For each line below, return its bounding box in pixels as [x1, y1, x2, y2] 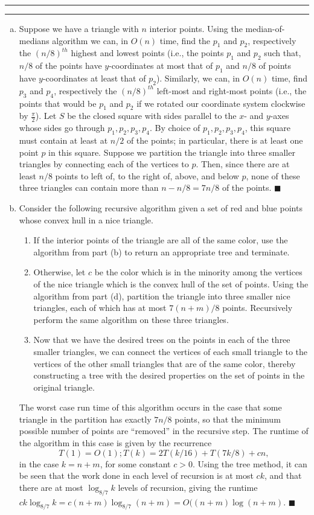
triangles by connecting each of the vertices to [19, 158, 189, 170]
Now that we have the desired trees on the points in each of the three [33, 333, 290, 346]
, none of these [246, 169, 300, 182]
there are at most [19, 481, 83, 493]
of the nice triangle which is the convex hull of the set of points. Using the [33, 277, 309, 290]
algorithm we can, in [52, 34, 128, 46]
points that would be [19, 97, 97, 109]
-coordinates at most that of [109, 59, 213, 72]
